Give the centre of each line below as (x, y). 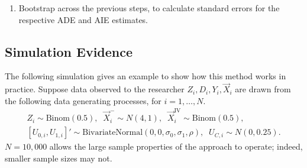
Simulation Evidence (69, 51)
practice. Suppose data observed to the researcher (95, 89)
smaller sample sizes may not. (59, 158)
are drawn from (263, 89)
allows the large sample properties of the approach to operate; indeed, (176, 146)
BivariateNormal (113, 133)
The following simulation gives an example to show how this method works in (146, 76)
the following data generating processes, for (83, 100)
